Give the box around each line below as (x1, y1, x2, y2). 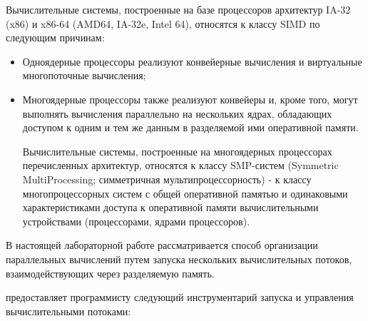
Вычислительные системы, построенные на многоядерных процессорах (22, 143, 332, 158)
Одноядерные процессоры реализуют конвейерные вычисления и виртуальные (22, 53, 362, 68)
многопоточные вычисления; (22, 68, 146, 83)
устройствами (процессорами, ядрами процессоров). (22, 213, 250, 228)
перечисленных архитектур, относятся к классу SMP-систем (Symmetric (22, 158, 339, 173)
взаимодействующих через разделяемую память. (6, 265, 215, 280)
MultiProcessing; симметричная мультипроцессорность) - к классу (22, 171, 312, 186)
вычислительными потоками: (6, 303, 131, 318)
